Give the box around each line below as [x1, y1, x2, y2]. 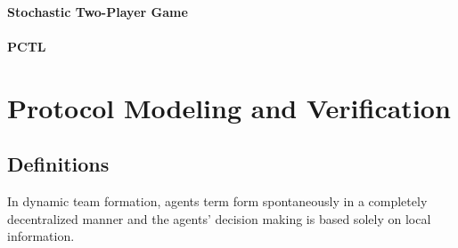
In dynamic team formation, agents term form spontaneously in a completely [7, 191, 428, 210]
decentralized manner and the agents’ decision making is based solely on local [7, 209, 431, 228]
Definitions [7, 150, 110, 178]
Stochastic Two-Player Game [7, 2, 188, 20]
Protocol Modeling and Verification [7, 89, 451, 125]
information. [7, 227, 75, 245]
